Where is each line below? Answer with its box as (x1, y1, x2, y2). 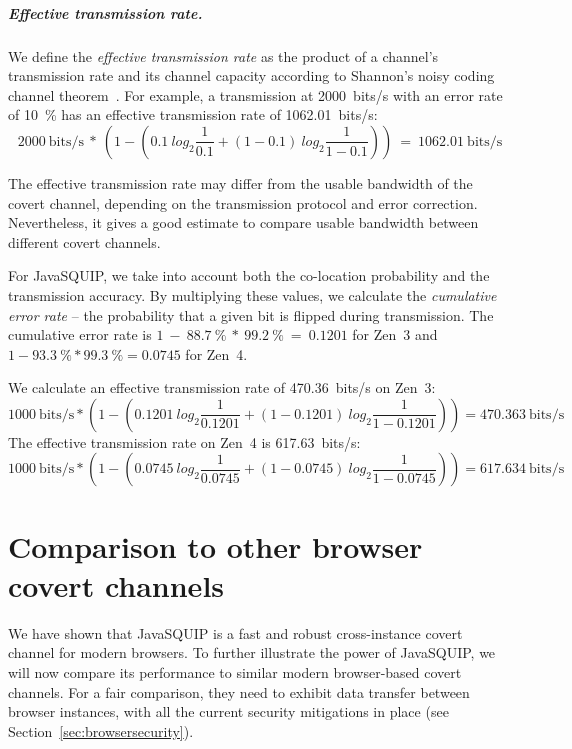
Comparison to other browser (8, 525, 423, 566)
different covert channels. (8, 231, 161, 252)
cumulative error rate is (8, 324, 152, 345)
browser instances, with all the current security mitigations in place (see (8, 701, 449, 722)
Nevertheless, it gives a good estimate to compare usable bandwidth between (8, 212, 479, 233)
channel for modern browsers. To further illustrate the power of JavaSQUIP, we (8, 642, 496, 663)
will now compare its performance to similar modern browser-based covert (8, 661, 462, 682)
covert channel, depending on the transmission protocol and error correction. (8, 192, 478, 213)
